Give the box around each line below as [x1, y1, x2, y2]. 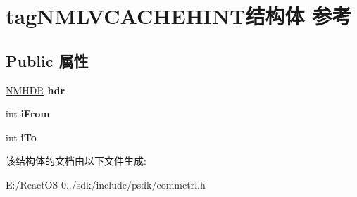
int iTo [6, 129, 37, 144]
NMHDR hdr [6, 82, 65, 97]
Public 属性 [6, 49, 89, 71]
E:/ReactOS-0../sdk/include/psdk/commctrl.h [6, 177, 206, 191]
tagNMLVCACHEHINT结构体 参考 [6, 1, 352, 30]
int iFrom [6, 106, 50, 121]
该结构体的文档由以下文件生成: [6, 153, 146, 168]
